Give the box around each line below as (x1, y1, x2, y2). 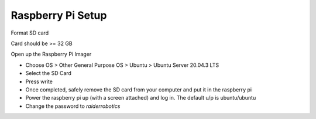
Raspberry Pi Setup (11, 9, 107, 22)
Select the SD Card (25, 70, 71, 77)
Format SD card (11, 29, 49, 36)
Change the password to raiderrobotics (25, 103, 121, 110)
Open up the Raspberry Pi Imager (11, 50, 92, 58)
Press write (25, 78, 53, 85)
